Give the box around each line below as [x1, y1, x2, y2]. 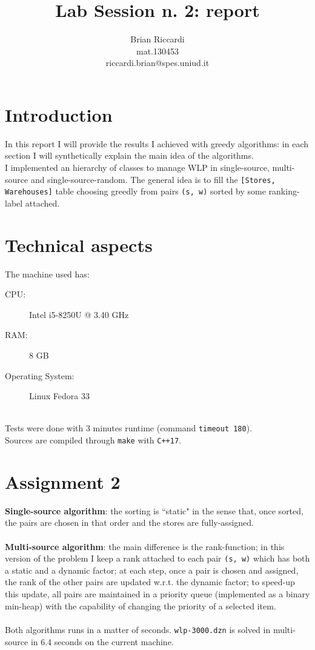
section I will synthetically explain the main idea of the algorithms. [5, 149, 254, 162]
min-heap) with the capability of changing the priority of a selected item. [5, 599, 276, 612]
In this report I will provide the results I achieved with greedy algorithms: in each [5, 137, 309, 150]
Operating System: [5, 369, 75, 382]
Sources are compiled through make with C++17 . [5, 434, 181, 446]
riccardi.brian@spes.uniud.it [105, 56, 210, 69]
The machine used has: [5, 267, 90, 280]
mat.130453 [136, 44, 179, 57]
